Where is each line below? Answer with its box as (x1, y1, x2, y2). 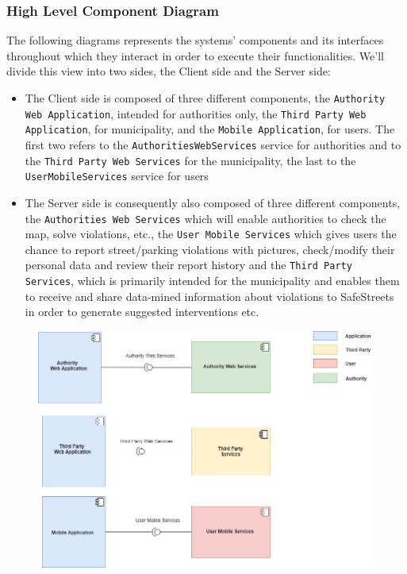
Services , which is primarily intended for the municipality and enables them (25, 272, 400, 289)
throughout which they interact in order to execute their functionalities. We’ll (6, 47, 384, 64)
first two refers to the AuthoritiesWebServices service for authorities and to (25, 136, 401, 152)
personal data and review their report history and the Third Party (25, 256, 352, 273)
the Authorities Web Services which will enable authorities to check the (25, 210, 386, 226)
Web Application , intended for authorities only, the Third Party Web (25, 105, 367, 121)
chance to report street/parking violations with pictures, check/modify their (25, 241, 395, 257)
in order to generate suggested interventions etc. (25, 303, 259, 320)
